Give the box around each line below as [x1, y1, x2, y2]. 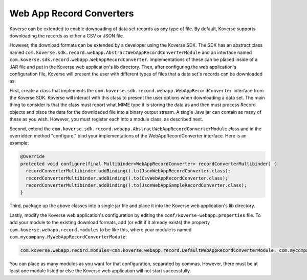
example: [9, 140, 29, 146]
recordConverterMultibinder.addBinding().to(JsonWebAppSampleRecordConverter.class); [26, 182, 247, 188]
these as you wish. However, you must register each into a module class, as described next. [9, 116, 203, 123]
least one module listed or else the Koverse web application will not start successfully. [9, 268, 191, 274]
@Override [20, 154, 45, 159]
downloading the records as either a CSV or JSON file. [9, 32, 124, 38]
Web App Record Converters [9, 8, 134, 19]
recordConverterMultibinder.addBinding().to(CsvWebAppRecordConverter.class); [26, 175, 228, 181]
